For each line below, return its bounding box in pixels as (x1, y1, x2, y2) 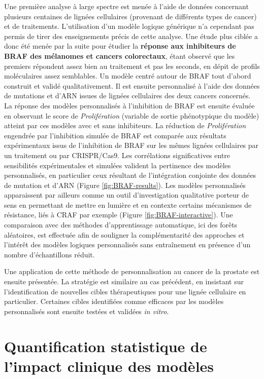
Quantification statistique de (4, 335, 207, 356)
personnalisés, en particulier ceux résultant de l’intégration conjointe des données (4, 170, 256, 180)
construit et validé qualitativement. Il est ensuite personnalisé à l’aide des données (4, 80, 260, 91)
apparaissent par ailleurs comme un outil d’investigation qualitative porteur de (4, 189, 249, 200)
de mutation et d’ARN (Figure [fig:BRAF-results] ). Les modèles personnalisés (4, 179, 246, 190)
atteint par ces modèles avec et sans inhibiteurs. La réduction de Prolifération (4, 120, 246, 131)
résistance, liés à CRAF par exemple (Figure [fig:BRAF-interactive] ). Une (4, 209, 233, 220)
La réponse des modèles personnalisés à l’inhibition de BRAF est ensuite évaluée (4, 100, 255, 110)
